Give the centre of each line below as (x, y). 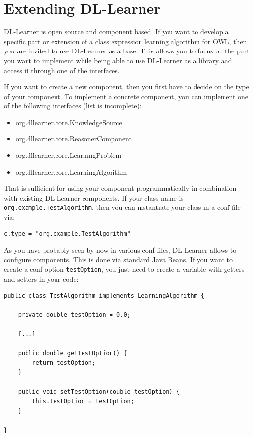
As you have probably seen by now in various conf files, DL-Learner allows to (120, 250)
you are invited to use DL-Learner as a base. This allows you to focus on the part (127, 51)
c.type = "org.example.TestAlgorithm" (67, 234)
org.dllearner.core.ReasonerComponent (73, 139)
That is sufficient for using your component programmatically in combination (120, 188)
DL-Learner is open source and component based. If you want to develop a (116, 32)
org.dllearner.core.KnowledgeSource (69, 122)
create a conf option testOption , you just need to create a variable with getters (124, 269)
